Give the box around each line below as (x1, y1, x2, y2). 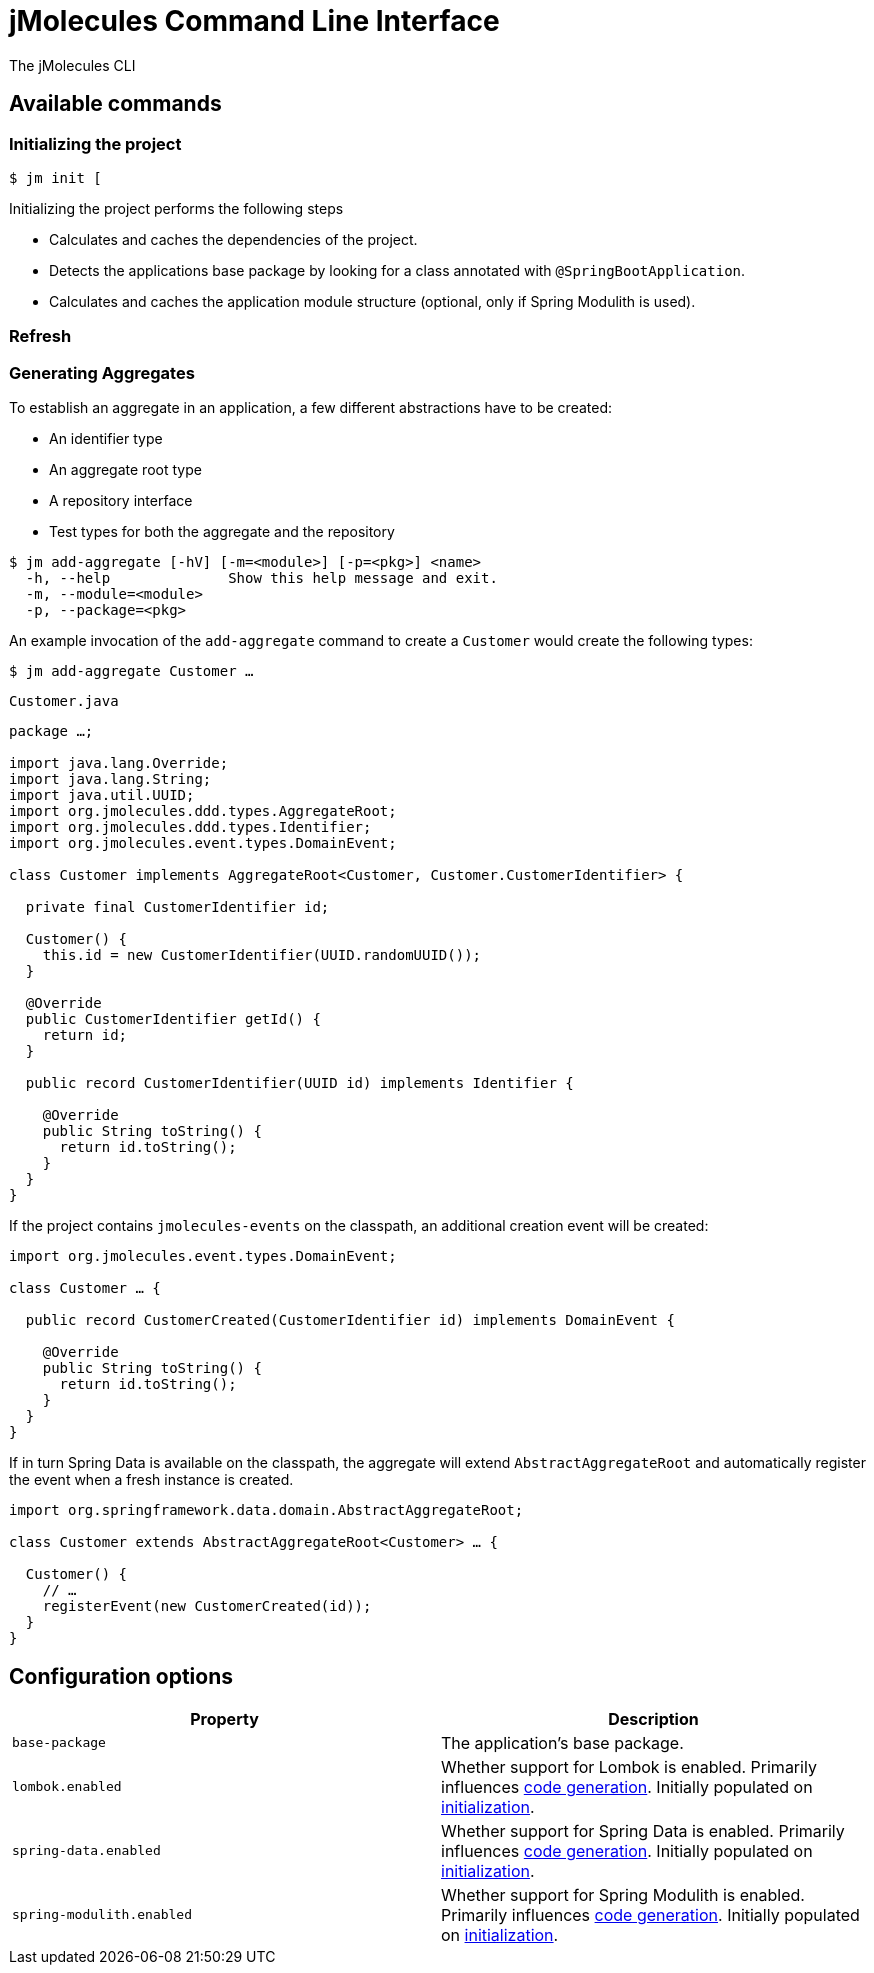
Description (608, 1708, 699, 1729)
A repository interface (49, 492, 193, 510)
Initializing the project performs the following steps (9, 199, 344, 217)
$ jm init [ (9, 169, 102, 186)
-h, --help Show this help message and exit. (25, 570, 498, 587)
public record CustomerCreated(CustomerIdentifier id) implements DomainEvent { (25, 1312, 675, 1329)
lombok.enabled (12, 1779, 122, 1795)
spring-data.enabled (12, 1843, 161, 1859)
